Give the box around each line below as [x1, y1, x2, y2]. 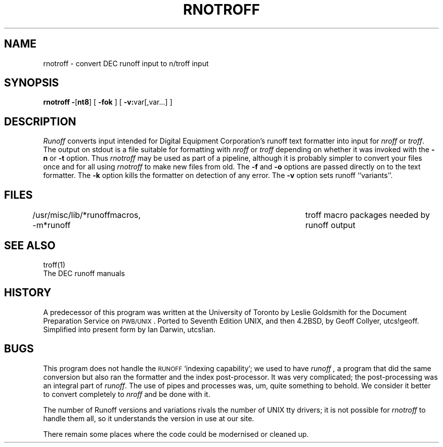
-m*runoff [32, 220, 71, 231]
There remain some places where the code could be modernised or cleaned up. [43, 429, 309, 438]
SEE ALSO [4, 239, 56, 252]
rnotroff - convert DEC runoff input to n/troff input [43, 59, 209, 68]
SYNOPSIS [4, 76, 59, 90]
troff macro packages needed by [305, 210, 430, 220]
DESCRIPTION [4, 115, 76, 128]
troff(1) [43, 260, 66, 269]
